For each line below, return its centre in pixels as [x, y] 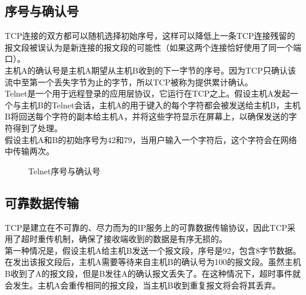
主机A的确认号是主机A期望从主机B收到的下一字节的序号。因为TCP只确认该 [150, 70]
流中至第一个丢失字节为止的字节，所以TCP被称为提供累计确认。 [129, 82]
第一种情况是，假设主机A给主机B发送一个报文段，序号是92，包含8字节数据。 [153, 250]
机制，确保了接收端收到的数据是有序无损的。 [140, 239]
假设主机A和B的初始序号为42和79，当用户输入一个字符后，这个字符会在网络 [151, 139]
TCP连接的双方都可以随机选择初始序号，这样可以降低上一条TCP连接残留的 [150, 36]
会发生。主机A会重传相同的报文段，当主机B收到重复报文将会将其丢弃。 [143, 285]
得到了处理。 [37, 127]
